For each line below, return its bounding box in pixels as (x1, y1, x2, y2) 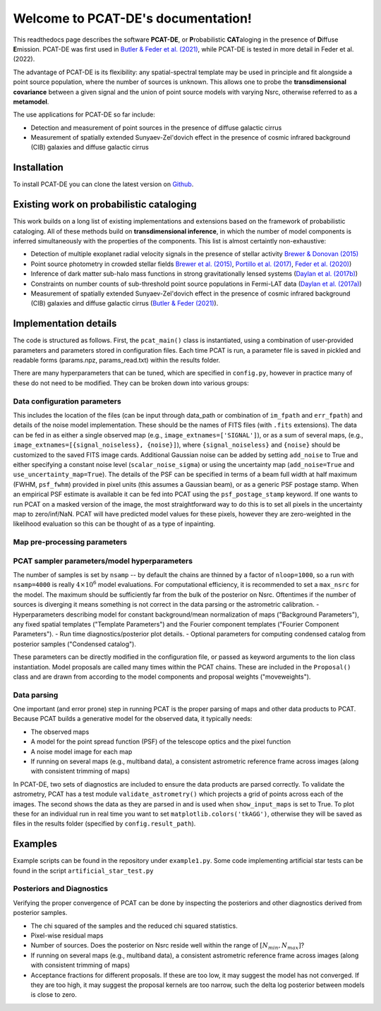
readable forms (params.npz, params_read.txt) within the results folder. (13, 356, 221, 365)
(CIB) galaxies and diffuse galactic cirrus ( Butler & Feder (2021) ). (30, 299, 219, 308)
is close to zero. (30, 991, 77, 999)
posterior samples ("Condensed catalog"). (13, 639, 137, 648)
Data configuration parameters (13, 396, 121, 406)
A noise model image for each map (30, 747, 133, 756)
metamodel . (13, 97, 49, 106)
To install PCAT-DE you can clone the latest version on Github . (13, 180, 194, 188)
